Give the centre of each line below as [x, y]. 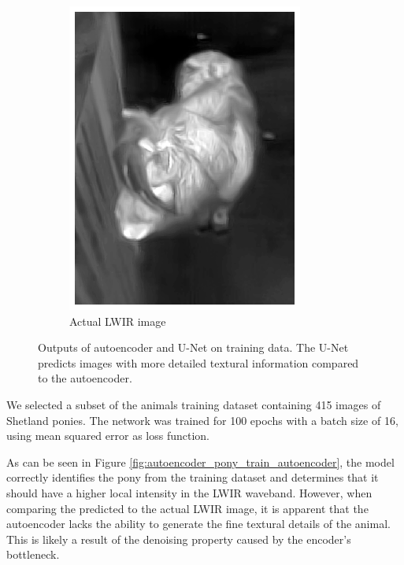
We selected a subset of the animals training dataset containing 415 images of [194, 404]
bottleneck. [33, 554]
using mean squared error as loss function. [108, 436]
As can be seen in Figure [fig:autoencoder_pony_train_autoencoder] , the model [200, 462]
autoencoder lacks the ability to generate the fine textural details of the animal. [198, 524]
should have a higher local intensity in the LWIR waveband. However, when [189, 492]
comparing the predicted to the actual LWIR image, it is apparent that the [187, 508]
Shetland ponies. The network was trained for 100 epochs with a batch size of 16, [202, 420]
